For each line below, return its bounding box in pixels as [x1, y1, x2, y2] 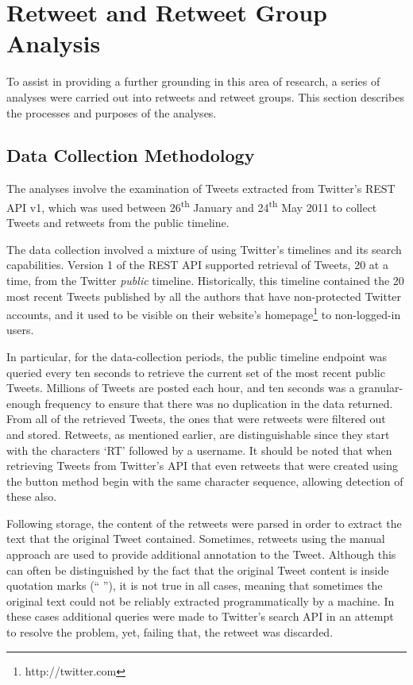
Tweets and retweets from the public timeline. [6, 214, 230, 231]
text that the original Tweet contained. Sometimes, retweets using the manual [6, 530, 385, 547]
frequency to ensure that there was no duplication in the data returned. [44, 394, 393, 411]
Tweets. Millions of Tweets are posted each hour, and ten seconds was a [6, 379, 355, 396]
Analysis [6, 27, 101, 60]
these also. [6, 488, 57, 505]
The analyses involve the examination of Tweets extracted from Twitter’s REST [6, 180, 396, 197]
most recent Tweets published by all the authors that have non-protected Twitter [6, 287, 402, 304]
